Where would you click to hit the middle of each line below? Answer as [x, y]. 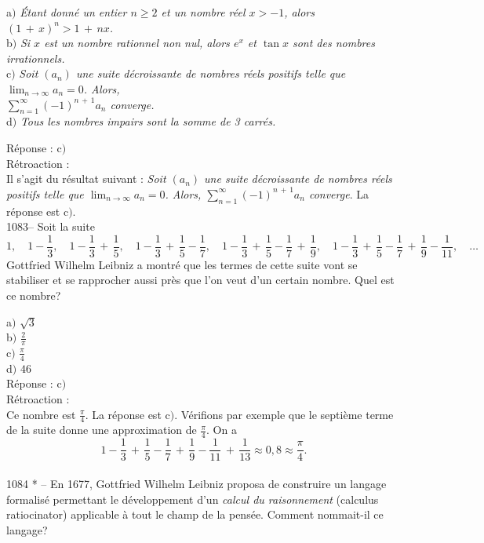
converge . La [338, 193]
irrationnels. [36, 58]
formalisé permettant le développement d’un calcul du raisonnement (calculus [193, 499]
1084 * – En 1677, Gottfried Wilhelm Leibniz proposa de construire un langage [197, 483]
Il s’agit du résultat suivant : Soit [86, 179]
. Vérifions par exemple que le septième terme [284, 414]
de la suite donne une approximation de [102, 430]
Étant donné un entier [73, 12]
